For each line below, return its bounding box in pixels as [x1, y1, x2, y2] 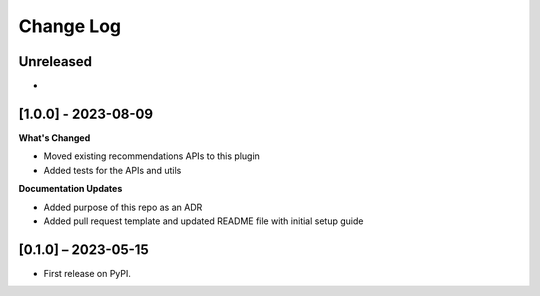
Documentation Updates [18, 183, 123, 195]
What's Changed [18, 131, 91, 144]
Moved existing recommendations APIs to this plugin [43, 150, 260, 162]
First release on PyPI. [43, 267, 132, 279]
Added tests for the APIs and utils [43, 164, 182, 176]
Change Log [18, 15, 122, 37]
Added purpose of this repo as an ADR [43, 201, 203, 213]
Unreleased [18, 53, 93, 70]
